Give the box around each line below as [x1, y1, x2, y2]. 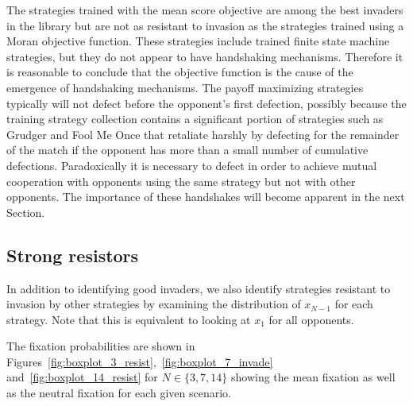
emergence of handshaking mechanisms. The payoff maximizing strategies [6, 79, 364, 95]
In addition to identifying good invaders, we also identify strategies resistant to [6, 280, 391, 296]
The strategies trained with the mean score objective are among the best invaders [6, 2, 403, 17]
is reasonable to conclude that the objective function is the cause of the [6, 64, 353, 80]
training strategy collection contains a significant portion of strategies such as [6, 110, 384, 127]
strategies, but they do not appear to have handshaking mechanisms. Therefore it [6, 48, 403, 64]
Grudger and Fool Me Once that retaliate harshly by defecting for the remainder [6, 126, 399, 142]
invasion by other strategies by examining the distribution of [6, 296, 301, 312]
